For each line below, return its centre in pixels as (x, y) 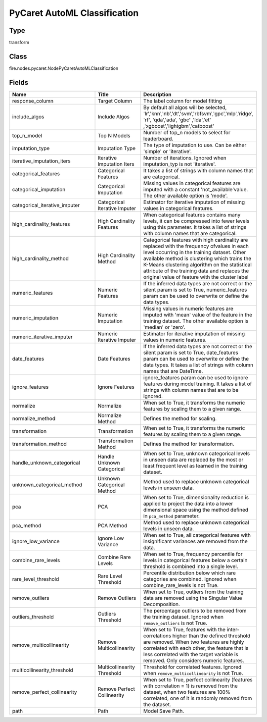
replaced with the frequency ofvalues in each (196, 246)
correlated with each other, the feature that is (196, 648)
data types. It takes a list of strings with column (199, 365)
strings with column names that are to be (191, 390)
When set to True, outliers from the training (194, 592)
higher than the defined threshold (211, 635)
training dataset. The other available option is (196, 321)
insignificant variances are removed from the (196, 541)
